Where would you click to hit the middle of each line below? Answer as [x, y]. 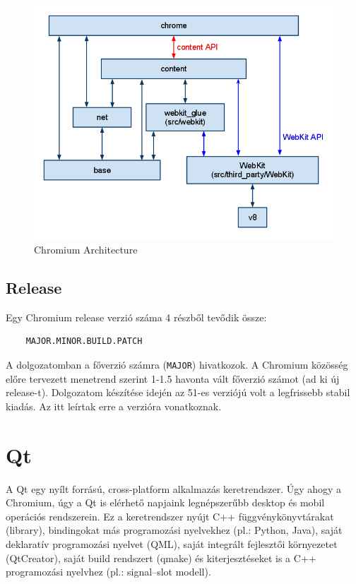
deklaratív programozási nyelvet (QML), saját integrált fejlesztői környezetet [172, 544]
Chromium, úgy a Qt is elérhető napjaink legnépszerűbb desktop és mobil [165, 502]
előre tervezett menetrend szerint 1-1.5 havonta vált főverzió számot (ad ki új [173, 378]
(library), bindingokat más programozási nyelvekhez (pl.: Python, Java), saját [174, 530]
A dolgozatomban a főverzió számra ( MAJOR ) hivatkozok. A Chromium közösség [177, 365]
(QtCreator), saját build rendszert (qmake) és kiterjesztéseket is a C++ [161, 558]
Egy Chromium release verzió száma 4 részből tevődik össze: [136, 317]
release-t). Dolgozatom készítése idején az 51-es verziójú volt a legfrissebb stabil [178, 392]
